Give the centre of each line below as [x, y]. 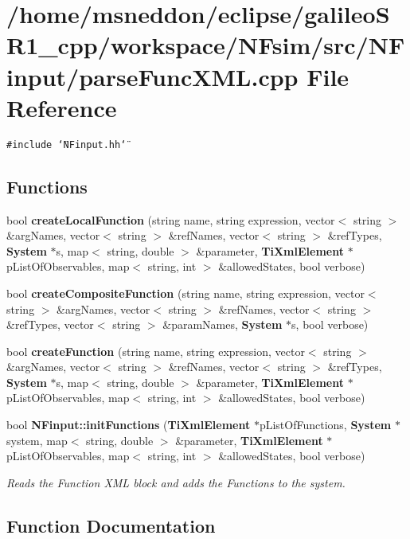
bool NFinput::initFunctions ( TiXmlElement [129, 425]
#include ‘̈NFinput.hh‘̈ [66, 145]
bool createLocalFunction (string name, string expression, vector [171, 219]
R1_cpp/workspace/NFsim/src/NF [206, 45]
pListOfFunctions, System [325, 425]
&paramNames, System [223, 324]
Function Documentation [111, 525]
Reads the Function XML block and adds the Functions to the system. [176, 482]
